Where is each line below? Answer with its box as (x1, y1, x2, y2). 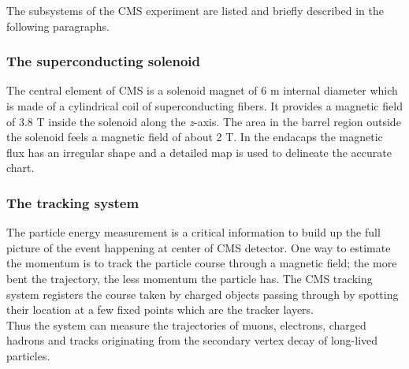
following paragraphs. (6, 17, 110, 34)
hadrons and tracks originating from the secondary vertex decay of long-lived (6, 332, 378, 348)
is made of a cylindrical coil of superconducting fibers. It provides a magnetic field (6, 98, 403, 114)
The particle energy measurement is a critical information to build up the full (6, 224, 381, 240)
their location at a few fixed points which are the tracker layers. (6, 301, 314, 318)
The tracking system (6, 192, 139, 212)
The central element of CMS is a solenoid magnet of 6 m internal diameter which (6, 82, 398, 99)
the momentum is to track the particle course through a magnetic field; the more (6, 255, 397, 271)
